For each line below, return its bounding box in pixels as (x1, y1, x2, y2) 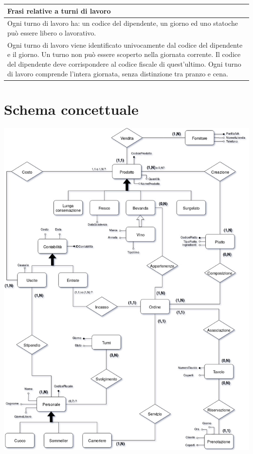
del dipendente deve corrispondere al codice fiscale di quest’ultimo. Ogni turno (7, 58, 241, 69)
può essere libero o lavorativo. (7, 27, 96, 37)
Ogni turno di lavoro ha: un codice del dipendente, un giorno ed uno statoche (7, 18, 238, 28)
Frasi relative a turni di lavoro (7, 5, 111, 16)
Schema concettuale (4, 99, 139, 119)
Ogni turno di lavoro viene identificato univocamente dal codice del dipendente (7, 39, 243, 50)
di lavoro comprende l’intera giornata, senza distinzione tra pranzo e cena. (7, 68, 228, 78)
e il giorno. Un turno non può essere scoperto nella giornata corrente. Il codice (7, 49, 241, 59)
